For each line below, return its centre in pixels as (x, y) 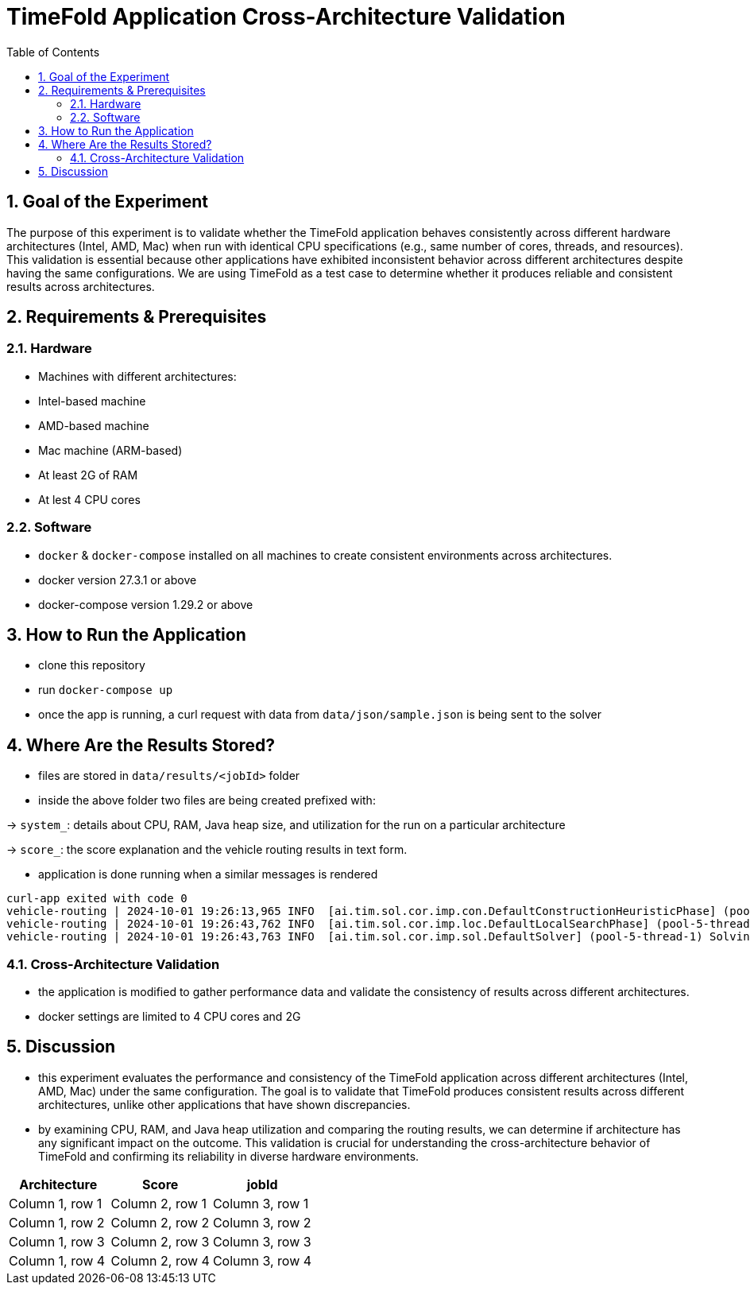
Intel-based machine (92, 401)
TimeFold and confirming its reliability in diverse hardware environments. (229, 1156)
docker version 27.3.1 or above (118, 580)
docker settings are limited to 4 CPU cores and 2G (170, 1016)
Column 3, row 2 (262, 1222)
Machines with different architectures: (137, 376)
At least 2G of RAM (88, 475)
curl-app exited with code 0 (97, 899)
